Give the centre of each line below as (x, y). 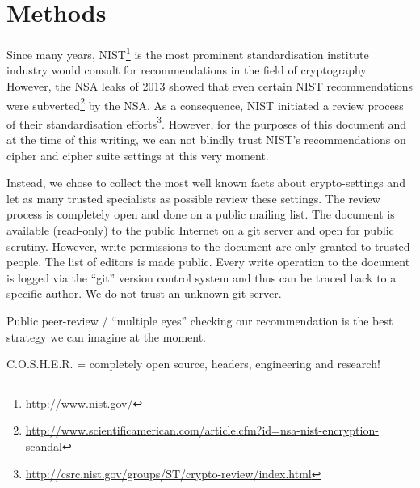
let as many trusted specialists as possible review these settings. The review (193, 198)
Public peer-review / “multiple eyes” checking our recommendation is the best (200, 320)
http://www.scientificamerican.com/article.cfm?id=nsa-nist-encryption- (202, 430)
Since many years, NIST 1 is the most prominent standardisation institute (188, 53)
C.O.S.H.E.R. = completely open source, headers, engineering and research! (193, 364)
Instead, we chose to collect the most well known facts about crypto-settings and (206, 182)
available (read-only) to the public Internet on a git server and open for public (200, 230)
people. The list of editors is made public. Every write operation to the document (208, 262)
